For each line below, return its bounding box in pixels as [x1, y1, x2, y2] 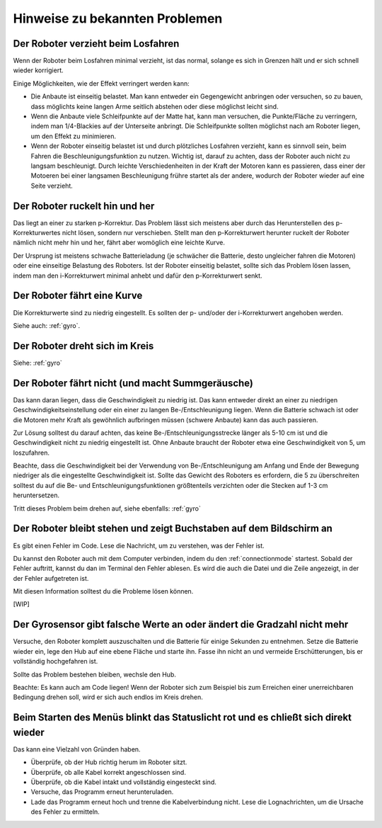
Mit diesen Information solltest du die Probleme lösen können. [13, 587, 194, 596]
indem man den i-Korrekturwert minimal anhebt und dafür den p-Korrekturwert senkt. [13, 271, 262, 280]
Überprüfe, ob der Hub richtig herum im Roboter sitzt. [30, 758, 187, 766]
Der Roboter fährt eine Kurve [13, 290, 143, 302]
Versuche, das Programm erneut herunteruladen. [30, 788, 174, 796]
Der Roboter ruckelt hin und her [13, 200, 155, 212]
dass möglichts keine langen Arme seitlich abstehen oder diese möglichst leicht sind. [30, 102, 279, 110]
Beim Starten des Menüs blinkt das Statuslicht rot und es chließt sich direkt [13, 712, 352, 724]
